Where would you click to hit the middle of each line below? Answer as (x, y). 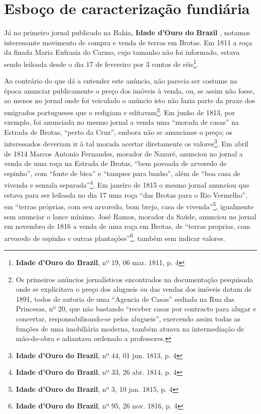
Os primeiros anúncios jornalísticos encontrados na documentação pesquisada (135, 279)
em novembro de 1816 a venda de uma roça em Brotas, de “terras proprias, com (127, 226)
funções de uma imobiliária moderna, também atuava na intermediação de (130, 328)
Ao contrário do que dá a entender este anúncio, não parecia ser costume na (121, 81)
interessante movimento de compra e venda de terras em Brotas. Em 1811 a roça (128, 42)
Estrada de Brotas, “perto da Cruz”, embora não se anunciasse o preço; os (118, 132)
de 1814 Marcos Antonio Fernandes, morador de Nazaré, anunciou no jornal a (123, 153)
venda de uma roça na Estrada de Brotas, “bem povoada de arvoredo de (115, 163)
